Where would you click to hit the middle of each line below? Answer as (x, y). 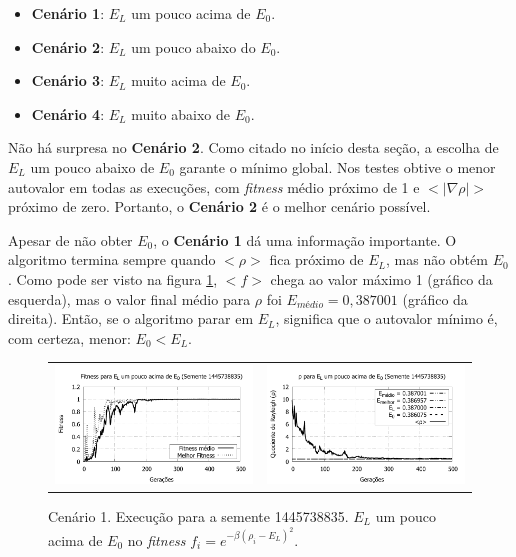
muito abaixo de (180, 113)
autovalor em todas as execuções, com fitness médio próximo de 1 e (214, 186)
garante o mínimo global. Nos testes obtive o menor (337, 166)
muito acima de (178, 80)
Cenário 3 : (68, 80)
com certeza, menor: (69, 337)
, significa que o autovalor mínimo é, (386, 318)
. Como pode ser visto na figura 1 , (113, 278)
